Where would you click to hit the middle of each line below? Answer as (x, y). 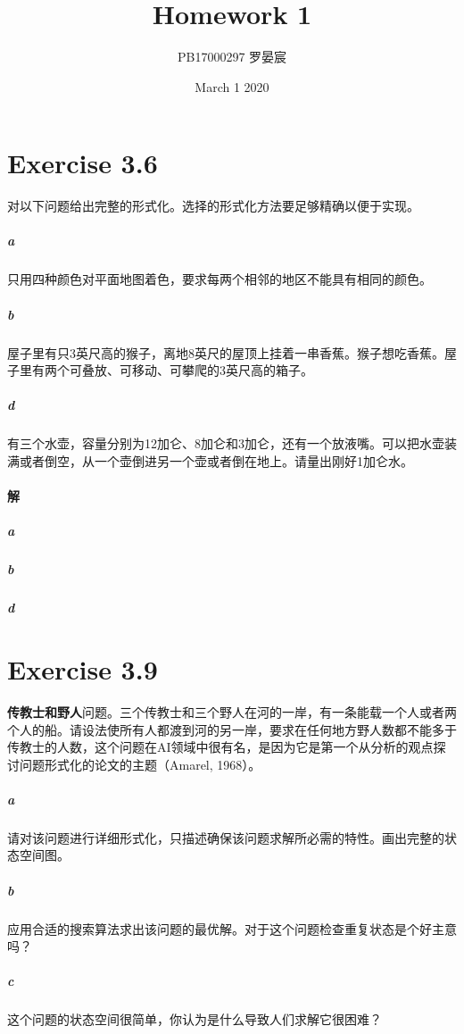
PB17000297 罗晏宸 (232, 57)
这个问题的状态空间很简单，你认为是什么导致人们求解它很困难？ (195, 1019)
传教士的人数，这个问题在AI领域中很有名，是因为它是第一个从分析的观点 (220, 747)
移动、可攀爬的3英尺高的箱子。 (222, 370)
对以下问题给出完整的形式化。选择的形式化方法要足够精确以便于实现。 (213, 206)
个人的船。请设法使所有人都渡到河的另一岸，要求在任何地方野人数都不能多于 (232, 729)
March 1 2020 (232, 86)
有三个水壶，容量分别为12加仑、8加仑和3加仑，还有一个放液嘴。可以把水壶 (226, 443)
